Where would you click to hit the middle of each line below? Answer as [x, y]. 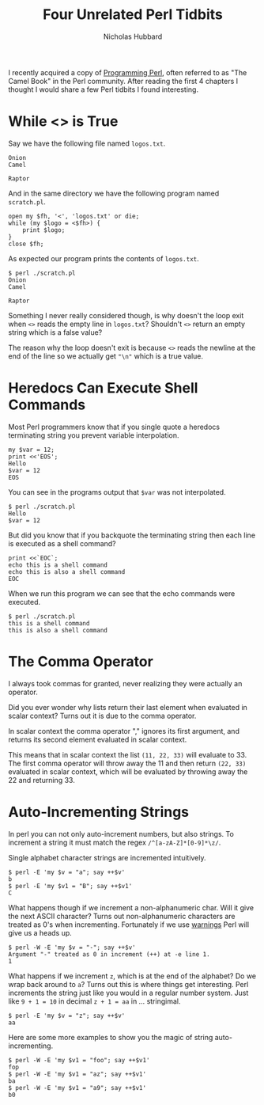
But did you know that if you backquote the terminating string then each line [132, 535]
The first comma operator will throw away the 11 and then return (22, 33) [127, 763]
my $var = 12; [32, 450]
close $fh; [26, 244]
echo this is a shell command [58, 565]
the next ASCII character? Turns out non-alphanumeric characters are [122, 916]
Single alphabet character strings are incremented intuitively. [107, 857]
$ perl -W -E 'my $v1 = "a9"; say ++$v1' [77, 1088]
